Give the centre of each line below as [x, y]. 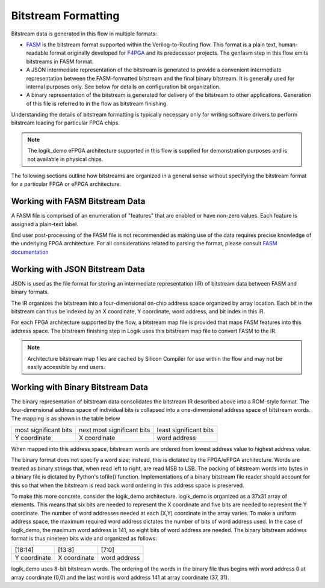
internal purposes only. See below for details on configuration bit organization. [123, 87]
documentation [30, 252]
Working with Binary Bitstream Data [80, 387]
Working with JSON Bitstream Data [78, 269]
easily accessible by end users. [66, 367]
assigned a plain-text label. [45, 224]
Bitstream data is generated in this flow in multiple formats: [84, 34]
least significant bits [185, 430]
